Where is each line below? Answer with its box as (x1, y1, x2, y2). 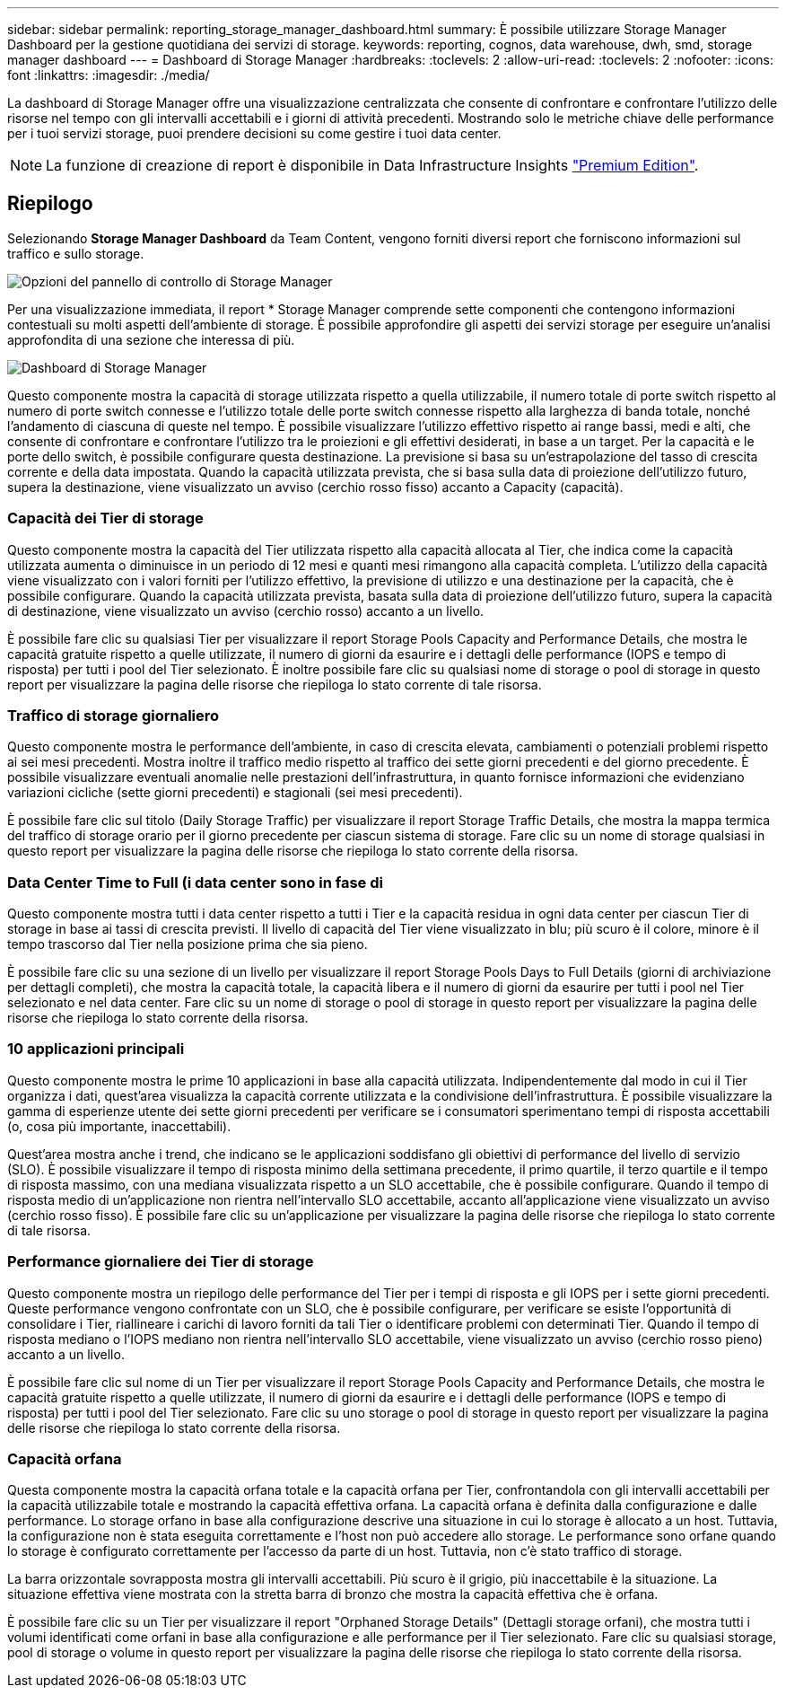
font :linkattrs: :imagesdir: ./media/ (7, 67, 210, 83)
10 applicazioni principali (7, 1040, 185, 1058)
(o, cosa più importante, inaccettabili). (7, 1118, 231, 1134)
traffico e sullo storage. (7, 245, 144, 261)
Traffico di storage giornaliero (7, 706, 220, 725)
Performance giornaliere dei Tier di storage (7, 1252, 314, 1271)
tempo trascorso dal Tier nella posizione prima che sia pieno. (7, 936, 368, 953)
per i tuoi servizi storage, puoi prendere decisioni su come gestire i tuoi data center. (7, 126, 502, 141)
